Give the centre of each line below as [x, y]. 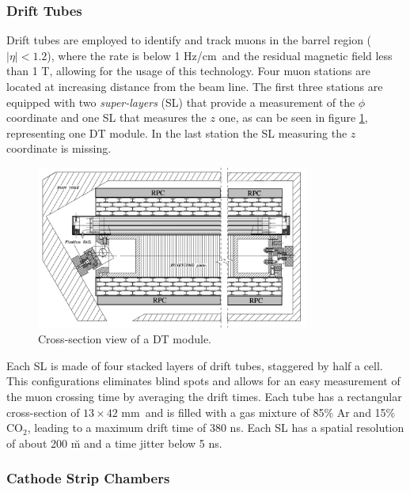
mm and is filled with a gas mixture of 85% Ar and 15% [258, 412]
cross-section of [43, 412]
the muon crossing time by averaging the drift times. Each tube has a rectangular [204, 397]
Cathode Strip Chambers [88, 478]
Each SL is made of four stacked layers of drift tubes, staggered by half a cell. [195, 365]
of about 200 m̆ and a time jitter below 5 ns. [114, 443]
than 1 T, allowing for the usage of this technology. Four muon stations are [188, 71]
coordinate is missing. [59, 148]
